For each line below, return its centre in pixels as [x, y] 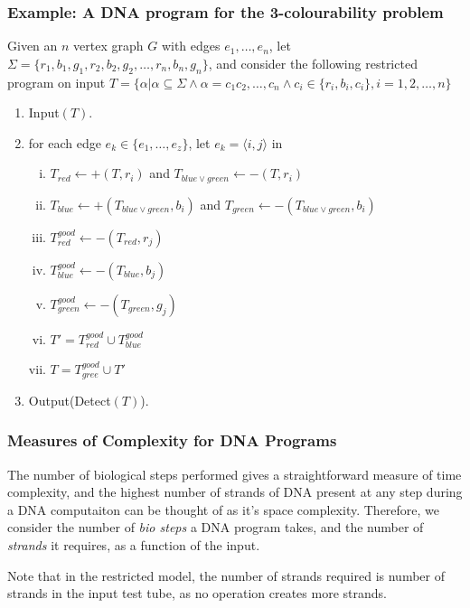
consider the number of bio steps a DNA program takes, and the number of [216, 527]
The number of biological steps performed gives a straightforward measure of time [235, 474]
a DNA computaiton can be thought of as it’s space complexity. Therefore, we [224, 509]
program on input [56, 82]
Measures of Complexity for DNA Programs [172, 440]
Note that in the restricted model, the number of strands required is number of [226, 575]
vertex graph [108, 46]
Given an [33, 46]
